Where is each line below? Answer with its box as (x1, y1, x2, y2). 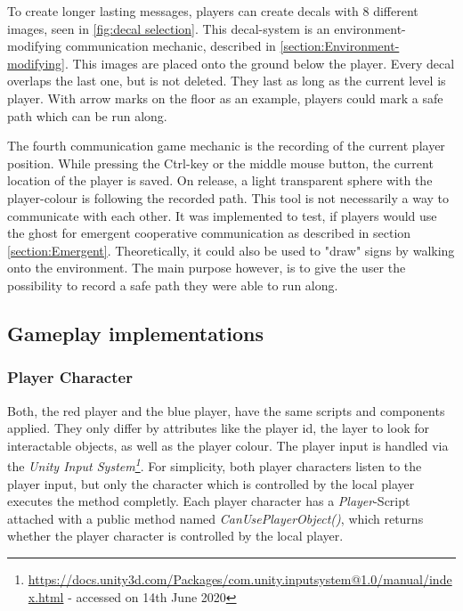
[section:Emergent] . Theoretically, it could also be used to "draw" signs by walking (7, 240, 455, 259)
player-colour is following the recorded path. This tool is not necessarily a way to (7, 188, 450, 207)
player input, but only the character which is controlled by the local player (7, 474, 415, 493)
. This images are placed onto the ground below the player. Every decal (64, 53, 455, 72)
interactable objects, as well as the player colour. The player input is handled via (7, 436, 449, 454)
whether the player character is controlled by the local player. (7, 526, 344, 545)
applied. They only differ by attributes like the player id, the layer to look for (7, 419, 429, 437)
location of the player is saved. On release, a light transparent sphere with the (7, 171, 433, 190)
